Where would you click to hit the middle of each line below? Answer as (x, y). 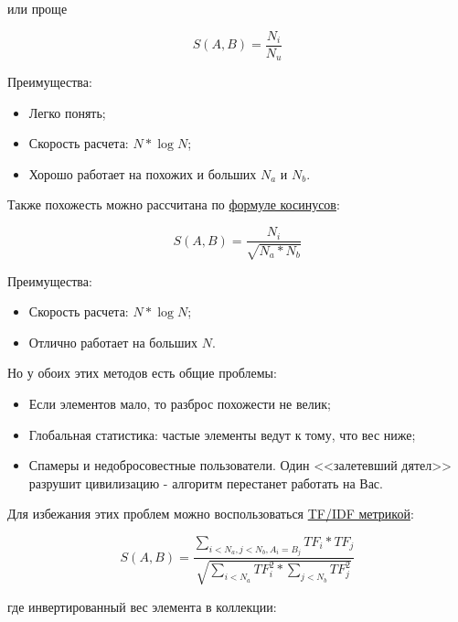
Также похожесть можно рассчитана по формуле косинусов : (174, 204)
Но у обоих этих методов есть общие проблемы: (142, 373)
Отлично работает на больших (113, 342)
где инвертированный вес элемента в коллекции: (142, 606)
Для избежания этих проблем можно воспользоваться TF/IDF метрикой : (211, 514)
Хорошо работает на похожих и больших (143, 173)
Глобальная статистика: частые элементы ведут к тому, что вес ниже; (222, 434)
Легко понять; (67, 112)
